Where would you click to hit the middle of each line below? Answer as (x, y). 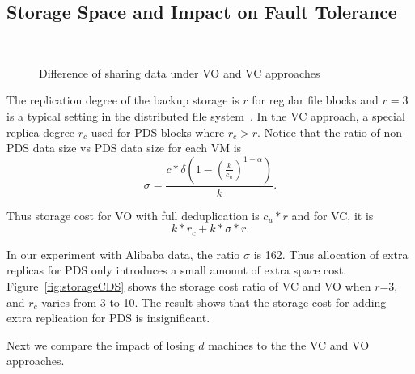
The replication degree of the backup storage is (123, 100)
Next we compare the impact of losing (101, 344)
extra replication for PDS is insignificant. (108, 318)
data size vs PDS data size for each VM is (137, 148)
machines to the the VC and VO (289, 344)
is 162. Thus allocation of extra (331, 254)
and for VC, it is (332, 215)
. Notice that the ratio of (319, 132)
